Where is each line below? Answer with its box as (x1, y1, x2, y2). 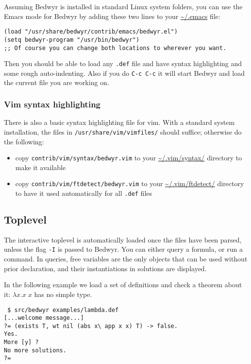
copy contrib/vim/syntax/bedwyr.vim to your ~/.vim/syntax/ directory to (15, 153, 242, 163)
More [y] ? (4, 339, 39, 346)
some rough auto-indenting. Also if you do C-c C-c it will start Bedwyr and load (4, 68, 245, 78)
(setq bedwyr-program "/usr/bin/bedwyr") (4, 36, 140, 43)
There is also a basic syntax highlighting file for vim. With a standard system (4, 117, 235, 127)
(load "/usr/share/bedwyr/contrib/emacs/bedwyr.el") (4, 28, 178, 35)
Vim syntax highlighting (4, 98, 101, 110)
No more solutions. (4, 347, 67, 354)
